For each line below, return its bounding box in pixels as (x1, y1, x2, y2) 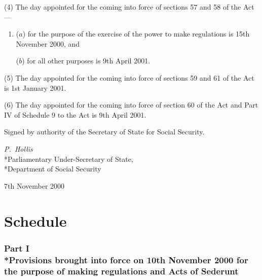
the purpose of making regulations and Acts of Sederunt (4, 265, 239, 277)
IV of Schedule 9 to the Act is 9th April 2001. (4, 109, 146, 120)
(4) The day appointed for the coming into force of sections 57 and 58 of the (4, 2, 241, 12)
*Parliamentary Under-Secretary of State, (4, 153, 133, 164)
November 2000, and (16, 38, 80, 49)
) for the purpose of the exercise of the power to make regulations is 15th (22, 28, 250, 39)
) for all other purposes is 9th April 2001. (22, 55, 151, 66)
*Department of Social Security (4, 163, 101, 174)
